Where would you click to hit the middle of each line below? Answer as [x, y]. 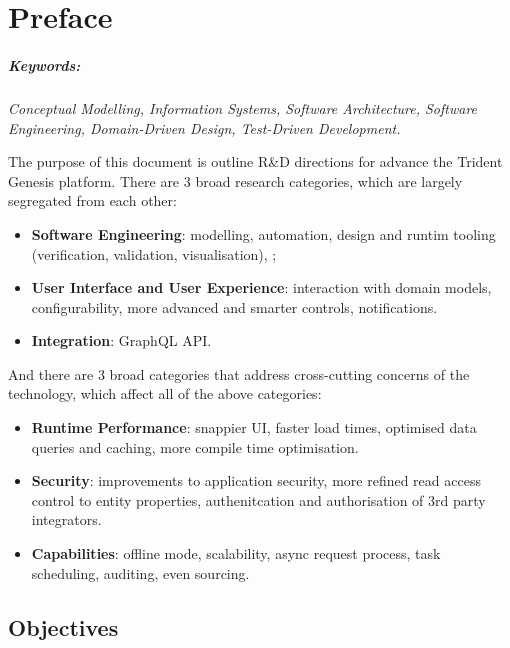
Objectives [63, 626]
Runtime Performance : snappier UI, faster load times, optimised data [254, 427]
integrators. [66, 519]
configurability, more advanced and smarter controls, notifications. [234, 306]
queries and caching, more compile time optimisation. [195, 446]
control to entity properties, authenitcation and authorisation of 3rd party [258, 499]
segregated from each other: [92, 200]
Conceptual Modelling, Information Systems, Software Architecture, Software [243, 107]
